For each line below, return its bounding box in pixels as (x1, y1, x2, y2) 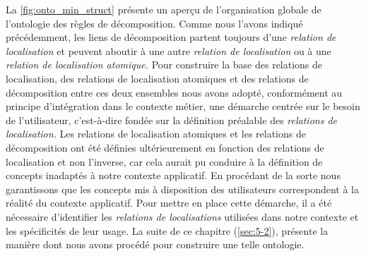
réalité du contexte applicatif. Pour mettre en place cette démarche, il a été (6, 195, 332, 210)
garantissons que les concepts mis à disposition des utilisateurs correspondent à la (6, 181, 359, 196)
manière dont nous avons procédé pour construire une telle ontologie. (6, 237, 305, 252)
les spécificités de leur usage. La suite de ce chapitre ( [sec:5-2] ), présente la (6, 223, 329, 238)
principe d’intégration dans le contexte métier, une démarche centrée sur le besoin (6, 99, 360, 114)
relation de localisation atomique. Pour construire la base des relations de (6, 57, 323, 72)
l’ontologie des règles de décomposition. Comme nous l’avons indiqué (6, 16, 303, 30)
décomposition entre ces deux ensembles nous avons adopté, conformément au (6, 85, 343, 99)
